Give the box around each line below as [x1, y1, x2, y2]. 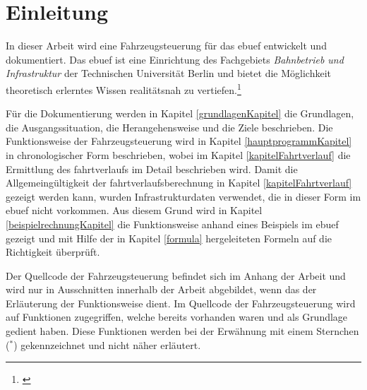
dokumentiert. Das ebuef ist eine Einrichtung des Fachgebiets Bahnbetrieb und [6, 52, 344, 66]
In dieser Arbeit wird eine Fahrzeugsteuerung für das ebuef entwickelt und [6, 38, 327, 53]
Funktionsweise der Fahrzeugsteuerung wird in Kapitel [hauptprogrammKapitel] [6, 134, 352, 148]
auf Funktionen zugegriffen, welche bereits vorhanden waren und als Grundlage [6, 309, 348, 324]
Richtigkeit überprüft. [6, 244, 100, 259]
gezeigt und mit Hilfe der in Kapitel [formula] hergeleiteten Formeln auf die [6, 230, 332, 245]
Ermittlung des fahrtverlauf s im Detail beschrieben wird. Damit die [6, 161, 298, 176]
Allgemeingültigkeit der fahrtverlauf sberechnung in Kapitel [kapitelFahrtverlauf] [6, 175, 352, 190]
